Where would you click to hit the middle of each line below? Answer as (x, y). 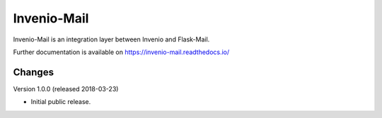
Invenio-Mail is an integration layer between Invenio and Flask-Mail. (111, 39)
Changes (34, 72)
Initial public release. (61, 102)
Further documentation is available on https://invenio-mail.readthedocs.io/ (121, 52)
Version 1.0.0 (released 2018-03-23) (66, 88)
